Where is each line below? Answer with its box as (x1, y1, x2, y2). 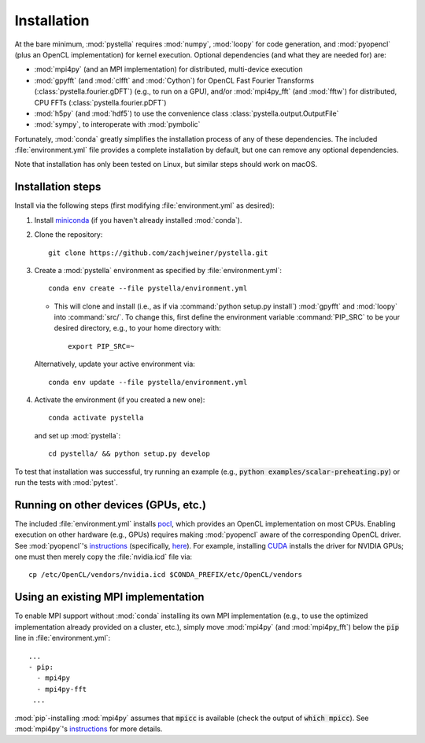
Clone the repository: (34, 230, 103, 239)
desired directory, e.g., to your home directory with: (54, 323, 222, 333)
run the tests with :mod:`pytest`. (14, 478, 118, 487)
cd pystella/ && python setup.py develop (48, 449, 210, 458)
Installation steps (14, 180, 102, 194)
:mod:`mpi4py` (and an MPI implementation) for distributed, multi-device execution (34, 65, 303, 74)
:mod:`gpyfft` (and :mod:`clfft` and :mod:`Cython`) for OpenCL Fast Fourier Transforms (34, 76, 315, 85)
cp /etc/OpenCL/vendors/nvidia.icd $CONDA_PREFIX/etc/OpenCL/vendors (28, 571, 303, 579)
